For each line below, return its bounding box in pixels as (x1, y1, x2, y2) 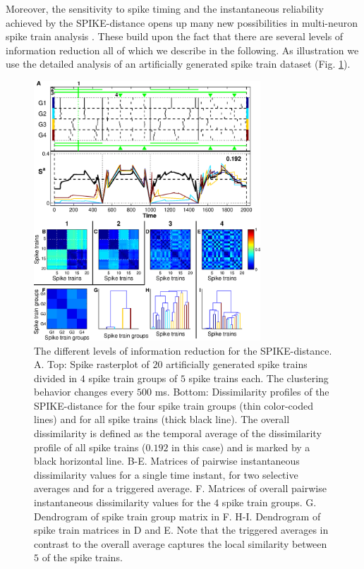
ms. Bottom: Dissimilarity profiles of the (154, 384, 329, 399)
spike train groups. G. (222, 495, 317, 510)
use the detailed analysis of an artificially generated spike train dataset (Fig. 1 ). (6, 56, 351, 71)
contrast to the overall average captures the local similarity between (34, 536, 327, 551)
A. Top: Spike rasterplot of (34, 357, 150, 372)
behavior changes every (34, 384, 134, 399)
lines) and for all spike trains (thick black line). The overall (34, 412, 290, 427)
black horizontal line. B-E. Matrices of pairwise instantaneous (34, 453, 300, 468)
